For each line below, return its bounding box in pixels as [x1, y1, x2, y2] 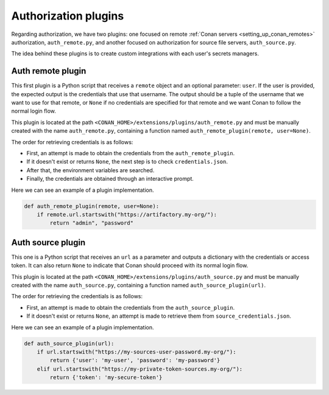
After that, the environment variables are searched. [26, 166, 155, 173]
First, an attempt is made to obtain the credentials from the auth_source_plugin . [26, 304, 235, 311]
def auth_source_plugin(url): [24, 340, 115, 347]
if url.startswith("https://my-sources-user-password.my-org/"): [37, 348, 236, 355]
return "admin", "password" [49, 220, 134, 226]
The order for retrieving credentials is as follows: [11, 138, 133, 145]
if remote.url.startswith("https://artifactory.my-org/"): [37, 211, 218, 218]
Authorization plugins [11, 9, 124, 23]
